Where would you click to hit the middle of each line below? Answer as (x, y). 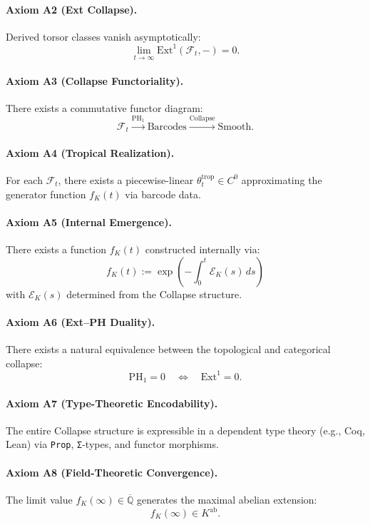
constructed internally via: (202, 249)
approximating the (282, 179)
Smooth (235, 127)
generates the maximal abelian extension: (227, 499)
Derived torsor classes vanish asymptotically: (103, 36)
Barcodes (167, 127)
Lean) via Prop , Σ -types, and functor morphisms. (112, 444)
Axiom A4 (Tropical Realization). (90, 152)
